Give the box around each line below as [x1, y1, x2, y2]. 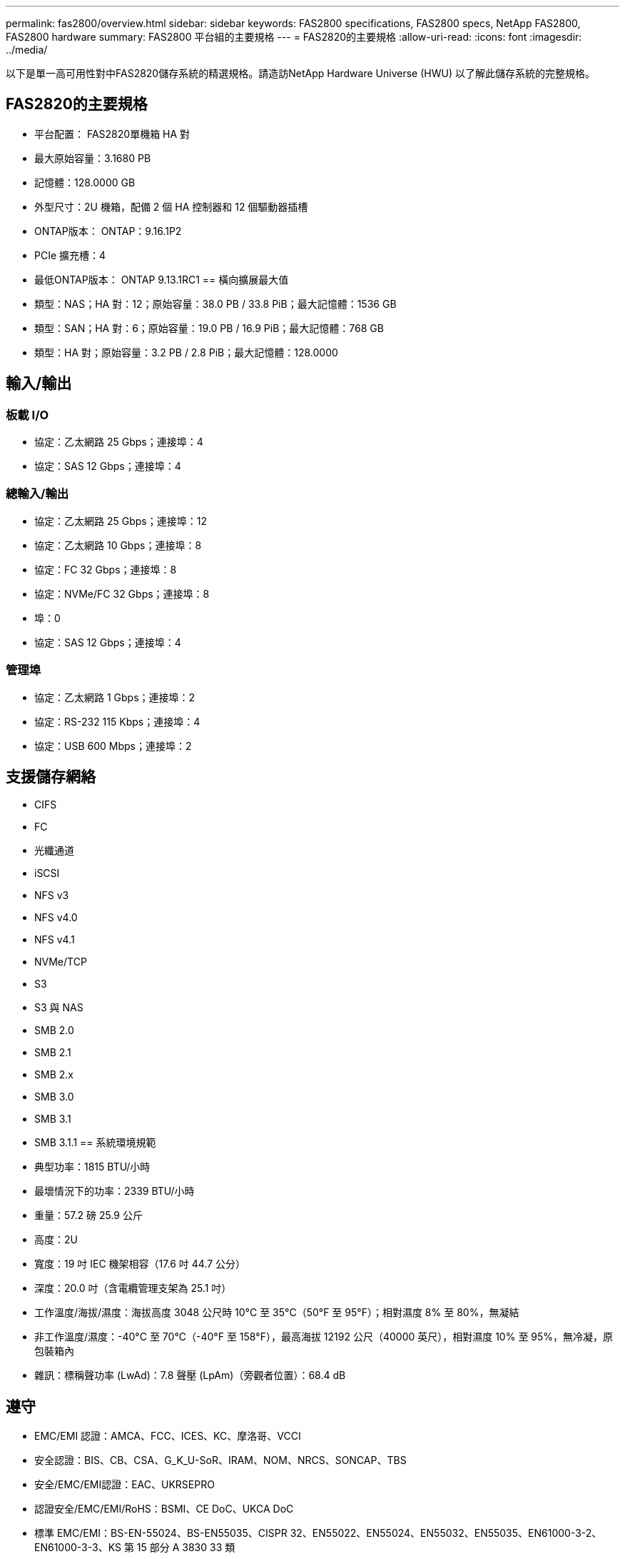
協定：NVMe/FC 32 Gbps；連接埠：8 [34, 587, 210, 600]
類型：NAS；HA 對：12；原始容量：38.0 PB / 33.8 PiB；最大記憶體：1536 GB [34, 297, 397, 310]
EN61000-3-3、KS [34, 1541, 121, 1554]
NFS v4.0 [34, 911, 78, 924]
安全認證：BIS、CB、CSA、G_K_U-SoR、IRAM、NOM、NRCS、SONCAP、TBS [34, 1454, 407, 1467]
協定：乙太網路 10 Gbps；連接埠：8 [34, 538, 202, 551]
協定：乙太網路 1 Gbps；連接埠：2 [34, 691, 195, 703]
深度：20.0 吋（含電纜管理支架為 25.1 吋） [34, 1282, 232, 1295]
